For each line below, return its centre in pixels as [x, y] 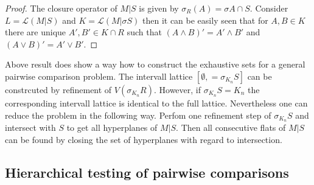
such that [144, 32]
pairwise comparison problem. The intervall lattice [99, 76]
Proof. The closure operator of [61, 8]
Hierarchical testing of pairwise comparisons [147, 172]
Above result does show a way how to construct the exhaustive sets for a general [155, 64]
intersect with [30, 127]
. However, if [177, 89]
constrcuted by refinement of [58, 89]
